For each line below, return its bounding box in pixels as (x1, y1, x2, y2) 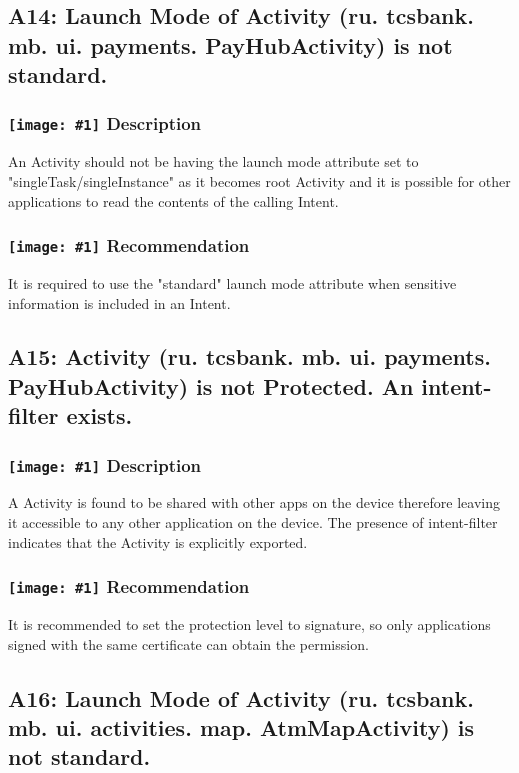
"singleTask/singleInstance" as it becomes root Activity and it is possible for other (8, 170, 511, 191)
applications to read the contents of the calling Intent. (8, 190, 339, 211)
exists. (66, 400, 133, 431)
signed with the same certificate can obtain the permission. (8, 633, 369, 654)
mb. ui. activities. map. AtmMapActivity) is (8, 711, 475, 742)
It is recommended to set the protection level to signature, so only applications (8, 614, 491, 634)
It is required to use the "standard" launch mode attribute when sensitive (8, 272, 457, 293)
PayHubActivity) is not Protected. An (8, 370, 414, 401)
